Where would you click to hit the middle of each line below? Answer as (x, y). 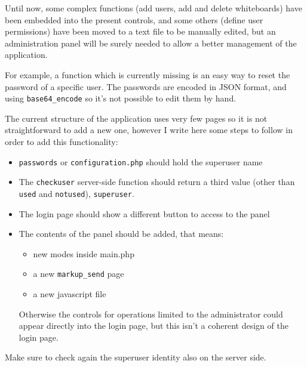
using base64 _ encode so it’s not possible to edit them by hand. (121, 98)
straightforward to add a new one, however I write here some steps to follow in (149, 130)
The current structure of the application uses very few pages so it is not (136, 118)
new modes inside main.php (84, 253)
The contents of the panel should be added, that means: (121, 234)
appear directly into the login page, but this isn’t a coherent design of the (153, 326)
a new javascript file (70, 294)
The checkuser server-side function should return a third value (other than (157, 182)
